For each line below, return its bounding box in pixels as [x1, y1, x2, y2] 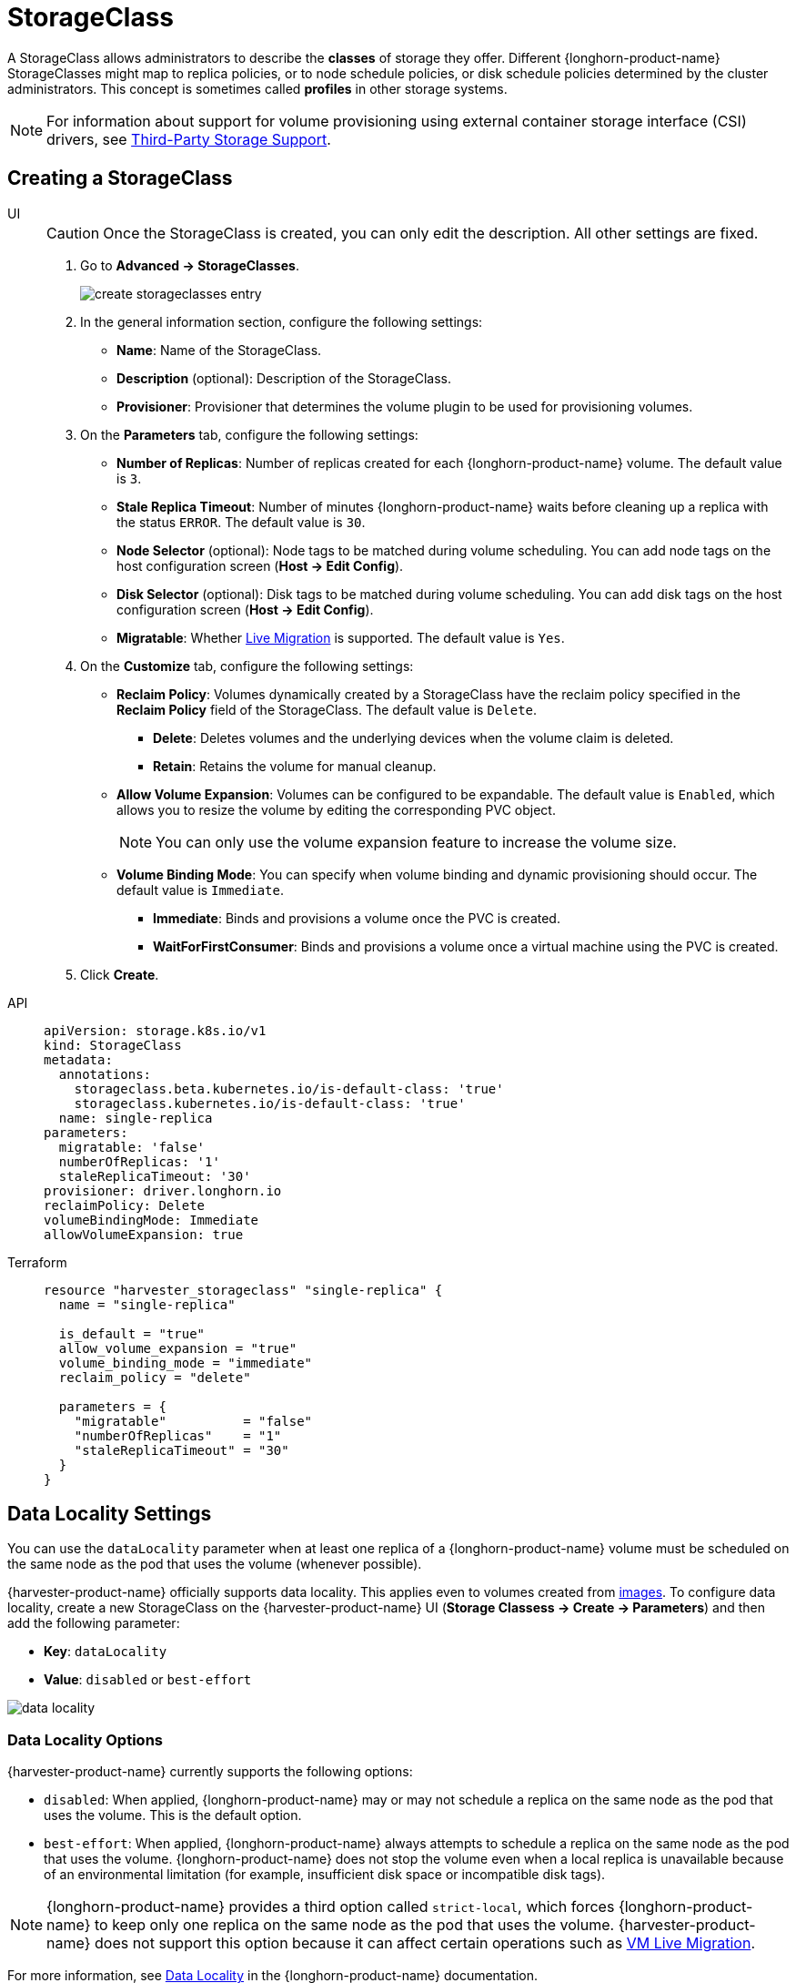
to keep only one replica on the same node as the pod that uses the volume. [94, 1916, 615, 1935]
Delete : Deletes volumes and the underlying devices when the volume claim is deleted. [153, 729, 674, 746]
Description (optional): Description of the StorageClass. [116, 370, 452, 386]
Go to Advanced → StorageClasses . [80, 257, 299, 273]
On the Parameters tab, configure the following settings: [80, 426, 418, 442]
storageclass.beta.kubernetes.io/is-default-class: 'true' [74, 1081, 504, 1096]
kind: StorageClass [44, 1037, 182, 1053]
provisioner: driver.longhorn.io [44, 1183, 282, 1198]
